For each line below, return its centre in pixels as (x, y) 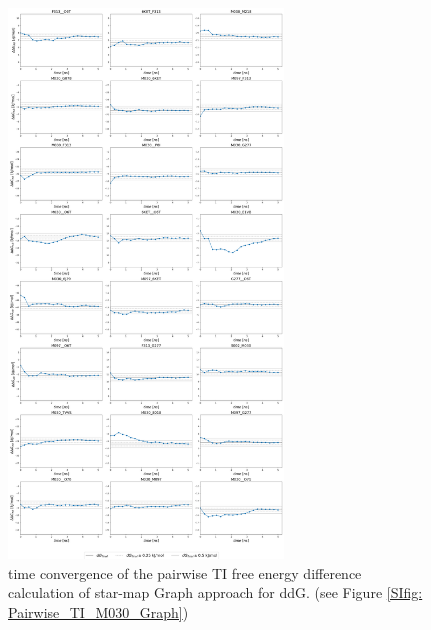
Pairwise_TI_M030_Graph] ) (98, 611)
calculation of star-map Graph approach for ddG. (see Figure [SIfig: (215, 592)
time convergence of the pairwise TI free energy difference (185, 572)
